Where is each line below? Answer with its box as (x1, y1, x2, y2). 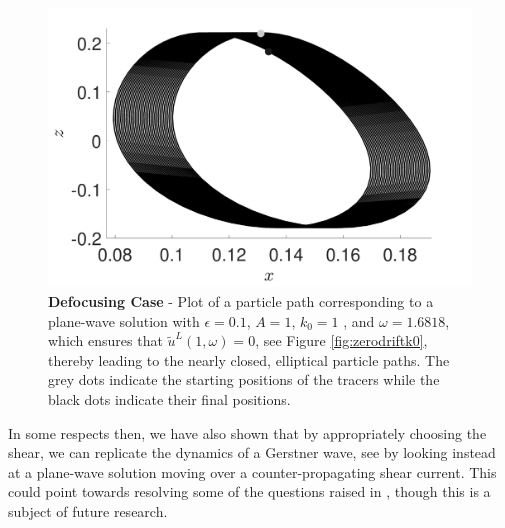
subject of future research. (8, 501, 168, 522)
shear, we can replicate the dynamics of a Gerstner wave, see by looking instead (8, 442, 496, 463)
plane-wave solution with (48, 310, 200, 331)
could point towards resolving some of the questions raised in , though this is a (8, 481, 491, 502)
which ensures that (48, 330, 163, 351)
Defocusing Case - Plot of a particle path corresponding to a (48, 291, 434, 312)
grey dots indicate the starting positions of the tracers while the (48, 369, 440, 390)
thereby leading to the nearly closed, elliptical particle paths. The (48, 349, 450, 370)
